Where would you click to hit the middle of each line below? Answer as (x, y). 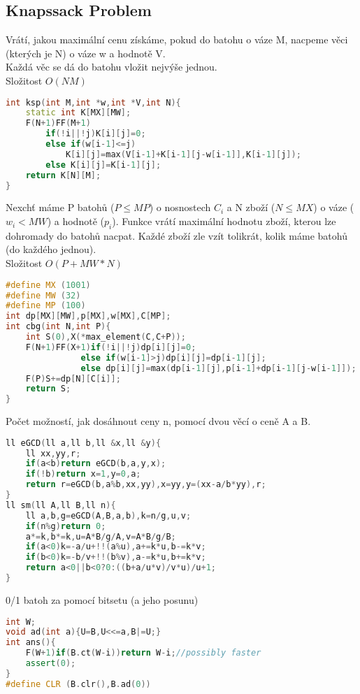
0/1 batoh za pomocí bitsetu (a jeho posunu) (102, 599)
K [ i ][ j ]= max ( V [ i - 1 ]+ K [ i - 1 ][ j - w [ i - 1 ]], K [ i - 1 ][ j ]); (183, 154)
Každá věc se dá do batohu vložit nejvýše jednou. (111, 67)
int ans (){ (31, 643)
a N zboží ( (251, 207)
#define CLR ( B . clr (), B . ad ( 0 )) (78, 684)
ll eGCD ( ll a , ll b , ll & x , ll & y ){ (84, 443)
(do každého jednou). (51, 249)
